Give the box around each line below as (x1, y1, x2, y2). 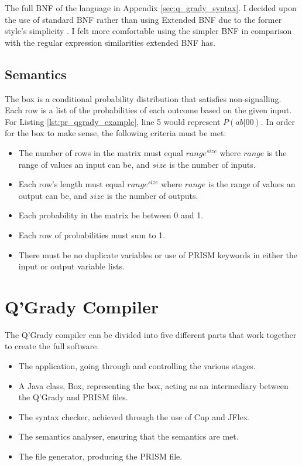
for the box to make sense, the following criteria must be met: (5, 127, 227, 139)
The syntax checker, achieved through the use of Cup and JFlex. (18, 410, 250, 423)
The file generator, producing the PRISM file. (18, 450, 183, 462)
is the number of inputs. (169, 158, 256, 170)
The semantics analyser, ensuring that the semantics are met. (18, 430, 239, 443)
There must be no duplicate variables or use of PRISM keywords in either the (18, 248, 297, 261)
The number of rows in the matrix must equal (18, 146, 183, 158)
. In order (260, 115, 295, 127)
